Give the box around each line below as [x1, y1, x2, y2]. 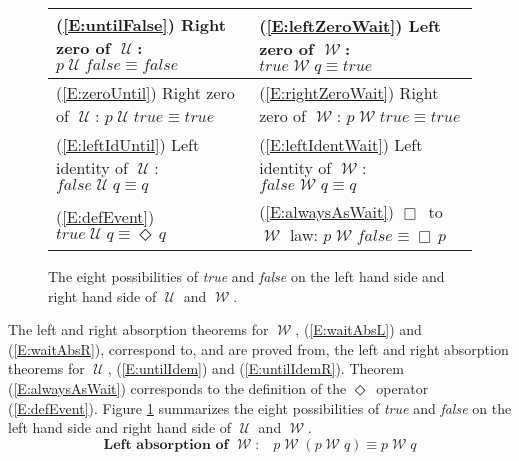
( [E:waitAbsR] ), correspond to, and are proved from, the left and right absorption [8, 338, 509, 359]
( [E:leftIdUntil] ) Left [56, 133, 200, 156]
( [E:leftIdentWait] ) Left [259, 133, 423, 156]
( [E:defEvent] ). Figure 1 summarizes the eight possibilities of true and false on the [8, 397, 512, 418]
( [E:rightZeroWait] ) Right [259, 81, 439, 104]
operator [376, 377, 429, 398]
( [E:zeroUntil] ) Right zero [56, 81, 235, 104]
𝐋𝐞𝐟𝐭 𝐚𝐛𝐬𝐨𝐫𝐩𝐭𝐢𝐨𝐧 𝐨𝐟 [103, 437, 229, 452]
